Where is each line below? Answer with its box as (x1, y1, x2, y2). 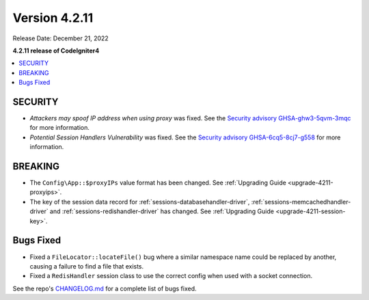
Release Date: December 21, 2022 (12, 34, 109, 42)
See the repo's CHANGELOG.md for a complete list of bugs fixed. (12, 284, 197, 292)
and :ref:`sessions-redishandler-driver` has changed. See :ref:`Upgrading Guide (49, 207, 275, 215)
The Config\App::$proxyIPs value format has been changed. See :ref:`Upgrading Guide (29, 178, 286, 187)
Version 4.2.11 (12, 10, 94, 25)
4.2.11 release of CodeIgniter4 (12, 46, 100, 55)
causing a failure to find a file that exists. (29, 262, 144, 270)
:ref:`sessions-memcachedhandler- (251, 197, 351, 206)
